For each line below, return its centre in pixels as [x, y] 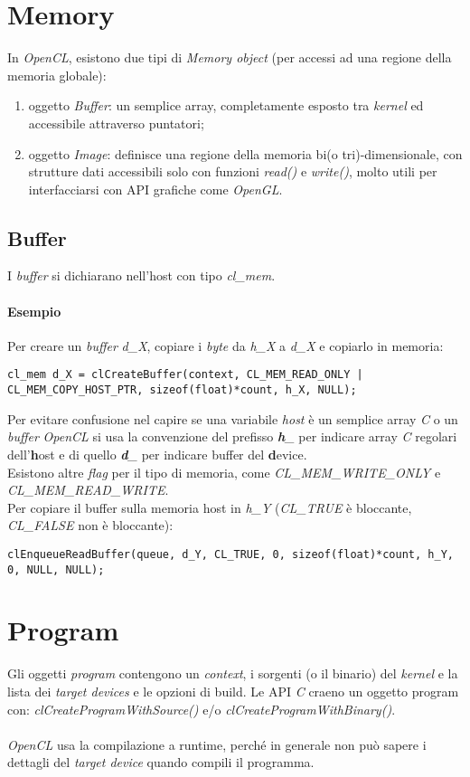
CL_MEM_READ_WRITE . [88, 490]
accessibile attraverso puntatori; [116, 123]
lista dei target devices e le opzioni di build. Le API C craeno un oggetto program [233, 691]
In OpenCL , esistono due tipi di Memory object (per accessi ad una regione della [230, 57]
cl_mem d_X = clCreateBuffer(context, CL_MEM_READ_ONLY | [185, 375]
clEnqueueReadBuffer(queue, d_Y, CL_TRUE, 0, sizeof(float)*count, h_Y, [230, 554]
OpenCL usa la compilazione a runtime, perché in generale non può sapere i [217, 744]
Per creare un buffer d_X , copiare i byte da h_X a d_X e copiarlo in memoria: [226, 345]
